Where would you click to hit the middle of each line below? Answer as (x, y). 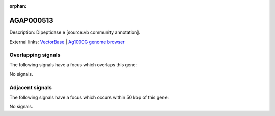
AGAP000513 (31, 20)
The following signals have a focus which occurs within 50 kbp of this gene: (89, 97)
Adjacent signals (31, 87)
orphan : (18, 6)
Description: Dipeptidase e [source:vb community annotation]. (75, 32)
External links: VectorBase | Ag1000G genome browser (67, 42)
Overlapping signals (35, 55)
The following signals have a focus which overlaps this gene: (73, 65)
